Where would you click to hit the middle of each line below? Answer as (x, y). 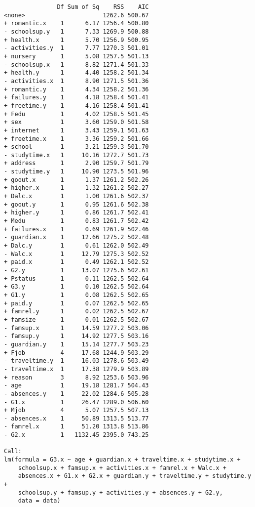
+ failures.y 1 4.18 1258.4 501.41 (76, 98)
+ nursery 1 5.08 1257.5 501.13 (76, 56)
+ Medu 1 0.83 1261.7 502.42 (76, 221)
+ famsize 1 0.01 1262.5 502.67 (76, 319)
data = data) (39, 501)
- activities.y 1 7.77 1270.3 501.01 (76, 48)
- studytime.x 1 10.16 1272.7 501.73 (76, 155)
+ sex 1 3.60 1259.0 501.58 (76, 122)
